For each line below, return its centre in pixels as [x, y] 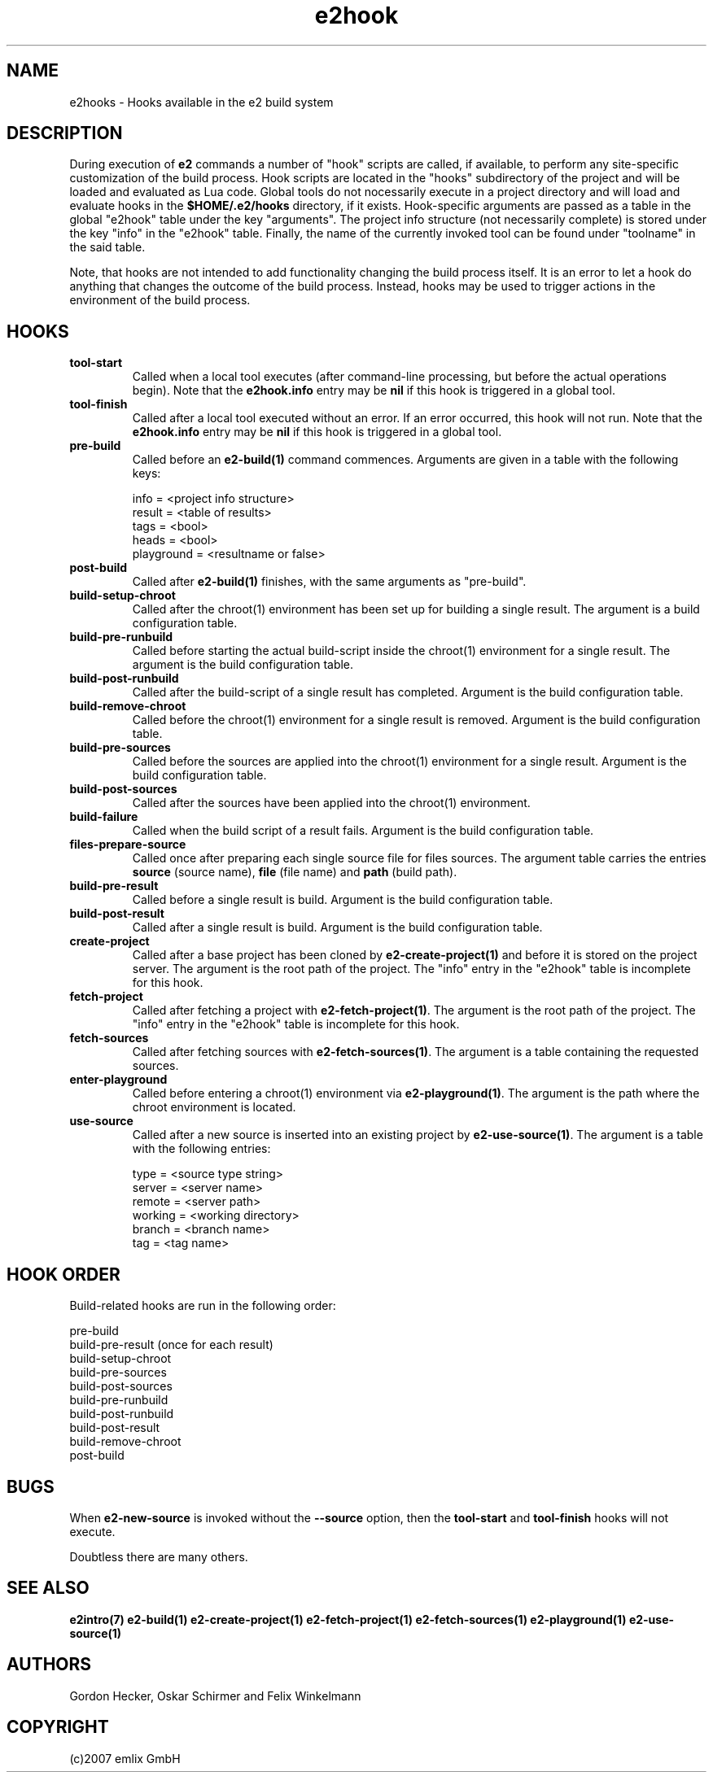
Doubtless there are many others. [159, 1556]
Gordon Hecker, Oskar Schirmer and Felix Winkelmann [215, 1696]
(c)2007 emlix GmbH [125, 1758]
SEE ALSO [48, 1588]
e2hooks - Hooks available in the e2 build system [201, 102]
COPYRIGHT [58, 1727]
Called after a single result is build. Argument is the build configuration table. [337, 927]
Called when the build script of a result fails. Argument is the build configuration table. [363, 831]
